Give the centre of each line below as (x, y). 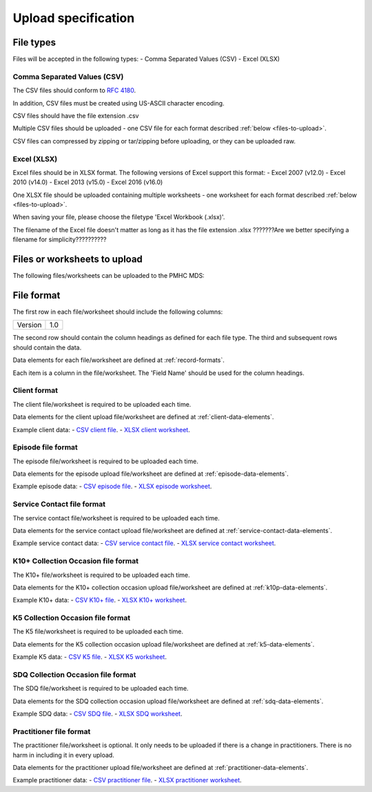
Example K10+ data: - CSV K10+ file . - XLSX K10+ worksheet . (100, 600)
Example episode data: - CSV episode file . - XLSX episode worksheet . (112, 487)
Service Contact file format (59, 505)
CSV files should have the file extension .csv (76, 115)
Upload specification (74, 18)
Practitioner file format (52, 731)
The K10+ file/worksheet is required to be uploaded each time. (101, 575)
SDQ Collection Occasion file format (74, 674)
